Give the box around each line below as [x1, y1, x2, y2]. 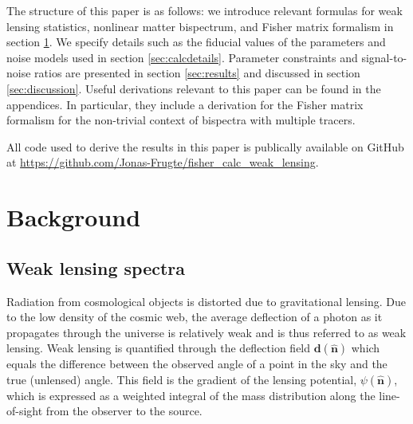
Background [6, 201, 141, 234]
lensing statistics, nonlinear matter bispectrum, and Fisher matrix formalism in [6, 18, 394, 34]
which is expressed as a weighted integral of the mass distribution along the [6, 387, 376, 403]
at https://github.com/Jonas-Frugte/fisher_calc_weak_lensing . [6, 154, 319, 171]
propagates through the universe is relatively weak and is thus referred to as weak [6, 324, 407, 340]
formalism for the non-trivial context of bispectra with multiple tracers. [6, 112, 356, 128]
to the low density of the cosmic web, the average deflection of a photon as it [6, 308, 383, 325]
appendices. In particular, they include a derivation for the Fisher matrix [6, 96, 364, 112]
